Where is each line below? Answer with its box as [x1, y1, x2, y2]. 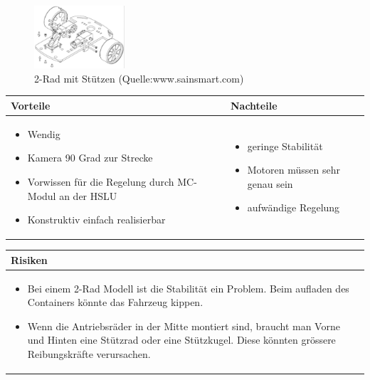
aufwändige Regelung [247, 200, 340, 215]
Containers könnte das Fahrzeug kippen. [27, 295, 203, 310]
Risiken [11, 252, 48, 267]
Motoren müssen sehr [247, 162, 340, 177]
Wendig [27, 126, 60, 141]
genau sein [247, 176, 293, 191]
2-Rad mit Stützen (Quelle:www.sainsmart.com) [34, 70, 244, 85]
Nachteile [230, 97, 277, 112]
